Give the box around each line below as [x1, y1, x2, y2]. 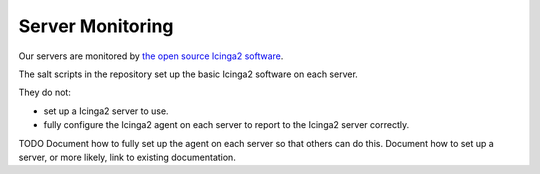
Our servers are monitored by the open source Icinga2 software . [18, 50, 284, 62]
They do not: [18, 86, 72, 99]
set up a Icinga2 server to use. [43, 105, 169, 117]
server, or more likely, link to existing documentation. [18, 151, 237, 163]
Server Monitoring [18, 15, 174, 37]
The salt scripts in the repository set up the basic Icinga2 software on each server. [18, 68, 359, 80]
